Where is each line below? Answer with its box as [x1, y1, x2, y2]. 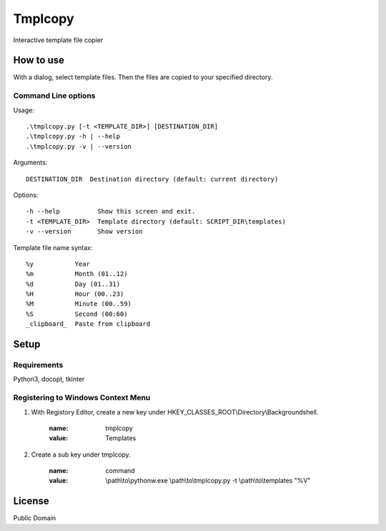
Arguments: [13, 158, 48, 167]
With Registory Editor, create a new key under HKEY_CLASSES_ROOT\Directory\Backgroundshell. [31, 407, 319, 416]
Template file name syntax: [13, 243, 93, 252]
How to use [13, 54, 64, 66]
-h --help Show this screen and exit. [26, 207, 196, 216]
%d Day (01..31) [26, 279, 121, 288]
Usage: [13, 106, 35, 114]
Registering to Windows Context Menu [13, 393, 151, 403]
